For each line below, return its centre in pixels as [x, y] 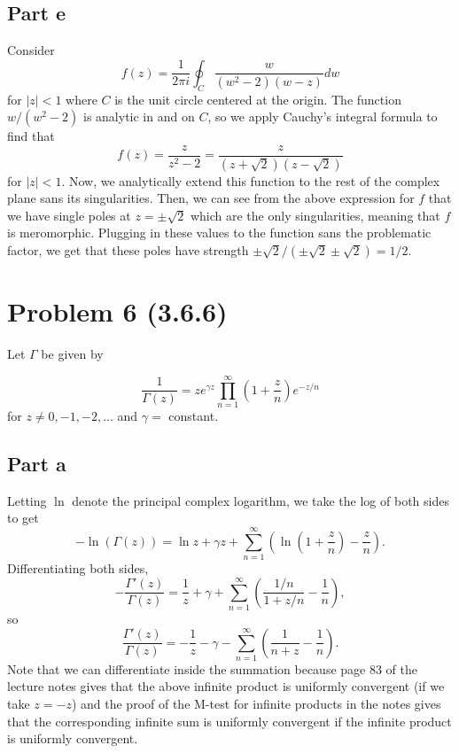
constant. [194, 415]
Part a [37, 463]
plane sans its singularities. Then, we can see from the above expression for [211, 198]
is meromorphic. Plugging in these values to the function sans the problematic [219, 233]
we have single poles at [69, 215]
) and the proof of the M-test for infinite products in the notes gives [256, 704]
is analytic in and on [139, 116]
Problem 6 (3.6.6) [117, 311]
